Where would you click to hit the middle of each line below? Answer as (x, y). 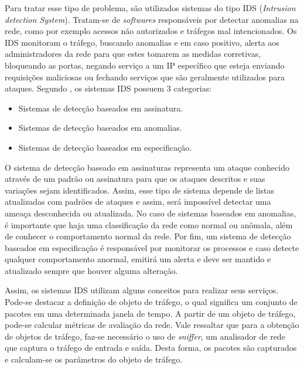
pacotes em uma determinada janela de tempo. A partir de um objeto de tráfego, (150, 313)
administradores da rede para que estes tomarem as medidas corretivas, (133, 54)
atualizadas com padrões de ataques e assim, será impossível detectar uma (138, 202)
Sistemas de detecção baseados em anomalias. (100, 128)
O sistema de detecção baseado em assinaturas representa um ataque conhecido (147, 167)
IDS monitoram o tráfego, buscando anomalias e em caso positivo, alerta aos (142, 42)
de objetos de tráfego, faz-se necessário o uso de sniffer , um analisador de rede (145, 336)
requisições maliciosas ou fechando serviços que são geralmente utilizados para (145, 77)
